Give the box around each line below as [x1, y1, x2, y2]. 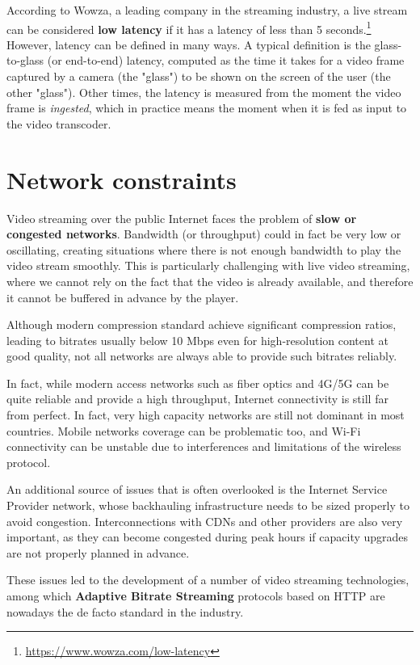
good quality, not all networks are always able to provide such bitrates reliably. [6, 347, 397, 364]
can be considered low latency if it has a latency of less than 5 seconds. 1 [6, 18, 372, 37]
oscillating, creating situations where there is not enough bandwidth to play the [6, 241, 401, 258]
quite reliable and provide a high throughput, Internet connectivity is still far [6, 390, 388, 407]
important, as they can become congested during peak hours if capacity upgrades [6, 528, 409, 545]
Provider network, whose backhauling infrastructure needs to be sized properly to [6, 497, 410, 514]
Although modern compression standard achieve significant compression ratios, [6, 316, 397, 333]
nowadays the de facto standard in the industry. [6, 603, 244, 620]
